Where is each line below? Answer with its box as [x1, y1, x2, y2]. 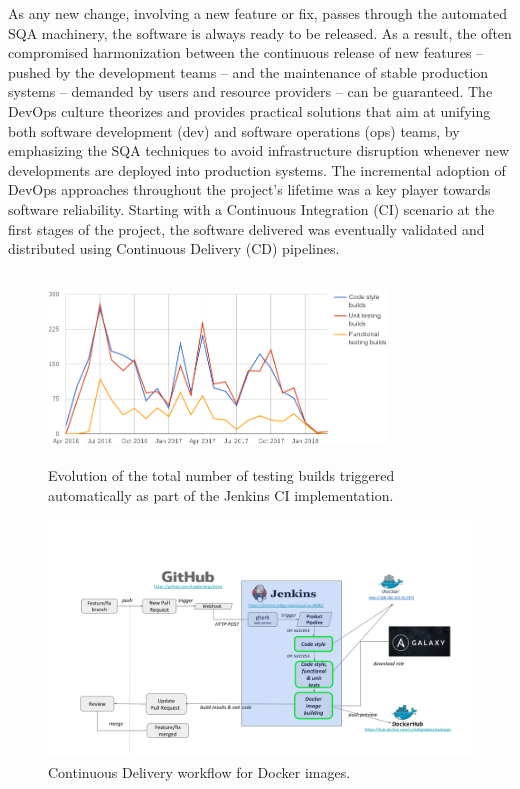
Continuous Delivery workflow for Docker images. [48, 761, 351, 782]
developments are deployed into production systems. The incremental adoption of [8, 159, 506, 180]
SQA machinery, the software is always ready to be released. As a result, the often [8, 22, 512, 43]
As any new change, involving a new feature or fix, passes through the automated [8, 3, 507, 23]
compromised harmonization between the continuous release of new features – [8, 42, 484, 63]
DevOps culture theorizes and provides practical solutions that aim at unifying [8, 100, 491, 121]
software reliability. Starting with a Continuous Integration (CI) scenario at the [8, 198, 495, 219]
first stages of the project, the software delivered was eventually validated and [8, 218, 485, 239]
